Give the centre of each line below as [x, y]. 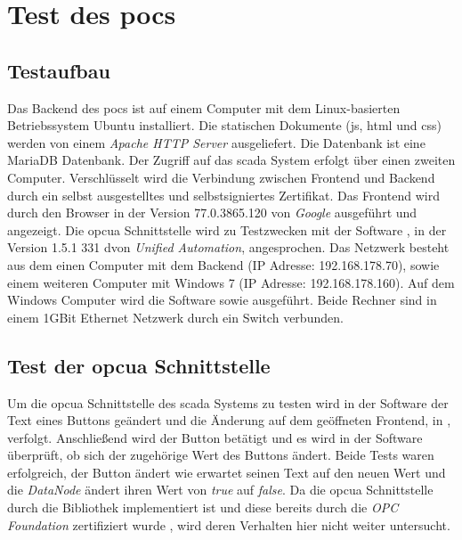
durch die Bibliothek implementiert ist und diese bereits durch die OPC [203, 507]
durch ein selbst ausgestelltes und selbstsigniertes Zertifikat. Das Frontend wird [223, 195]
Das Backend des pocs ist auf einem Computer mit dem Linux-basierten [204, 107]
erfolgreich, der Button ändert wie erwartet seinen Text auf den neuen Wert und [227, 472]
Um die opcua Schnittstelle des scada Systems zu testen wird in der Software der [228, 402]
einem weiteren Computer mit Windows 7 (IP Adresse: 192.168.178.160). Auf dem [231, 282]
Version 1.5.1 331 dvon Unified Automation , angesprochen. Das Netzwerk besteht [228, 247]
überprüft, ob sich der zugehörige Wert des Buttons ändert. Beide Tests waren [221, 455]
